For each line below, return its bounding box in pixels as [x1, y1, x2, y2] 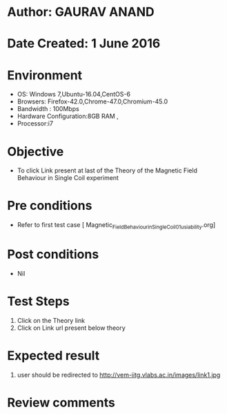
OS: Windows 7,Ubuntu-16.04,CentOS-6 [17, 90, 131, 99]
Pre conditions [7, 198, 92, 214]
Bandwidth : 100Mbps [17, 105, 79, 113]
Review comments [7, 395, 115, 411]
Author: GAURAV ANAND [7, 4, 155, 20]
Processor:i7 [17, 119, 54, 128]
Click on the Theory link [17, 316, 85, 324]
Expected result [7, 348, 100, 364]
